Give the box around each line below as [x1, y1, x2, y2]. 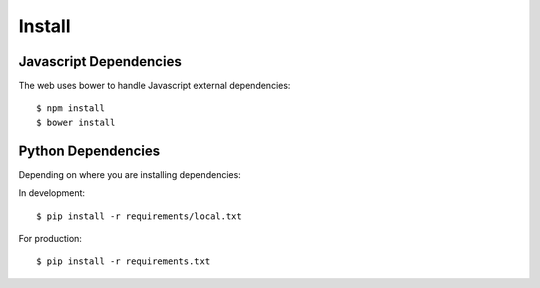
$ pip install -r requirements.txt [36, 256, 211, 267]
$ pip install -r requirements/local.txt [36, 210, 242, 222]
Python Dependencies [18, 142, 160, 159]
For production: [18, 232, 82, 244]
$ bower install [36, 116, 116, 128]
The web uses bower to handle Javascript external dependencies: [18, 80, 291, 92]
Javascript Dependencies [18, 53, 182, 70]
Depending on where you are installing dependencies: [18, 168, 242, 180]
